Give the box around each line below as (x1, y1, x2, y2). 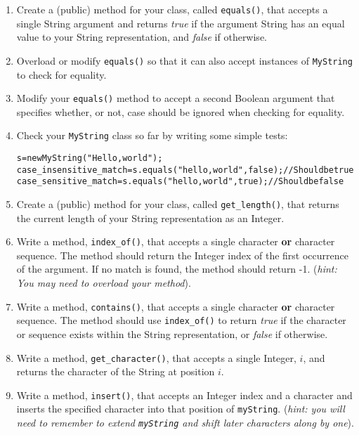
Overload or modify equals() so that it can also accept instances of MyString (16, 53, 353, 67)
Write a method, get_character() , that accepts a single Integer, (16, 350, 296, 365)
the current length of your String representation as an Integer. (16, 210, 285, 225)
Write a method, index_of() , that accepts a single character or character (16, 234, 335, 249)
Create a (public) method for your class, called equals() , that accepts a (16, 2, 328, 16)
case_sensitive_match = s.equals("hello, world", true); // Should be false (16, 176, 344, 187)
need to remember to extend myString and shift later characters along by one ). (16, 415, 354, 430)
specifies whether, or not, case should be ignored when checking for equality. (16, 104, 345, 119)
